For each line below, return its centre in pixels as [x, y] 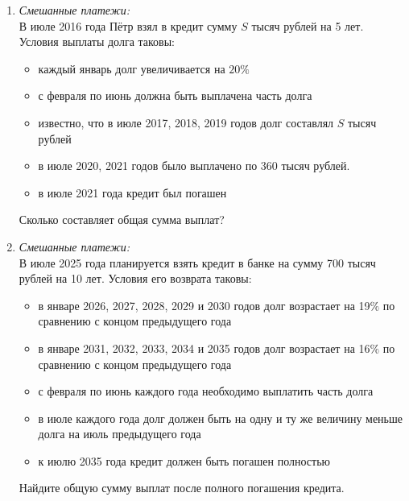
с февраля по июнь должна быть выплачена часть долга [175, 95]
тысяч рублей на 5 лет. [308, 25]
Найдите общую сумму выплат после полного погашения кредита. [182, 488]
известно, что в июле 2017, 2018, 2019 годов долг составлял [186, 122]
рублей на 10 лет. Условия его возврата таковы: [135, 278]
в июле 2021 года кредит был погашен [132, 192]
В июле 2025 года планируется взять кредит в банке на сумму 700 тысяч [197, 262]
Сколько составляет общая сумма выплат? [122, 219]
